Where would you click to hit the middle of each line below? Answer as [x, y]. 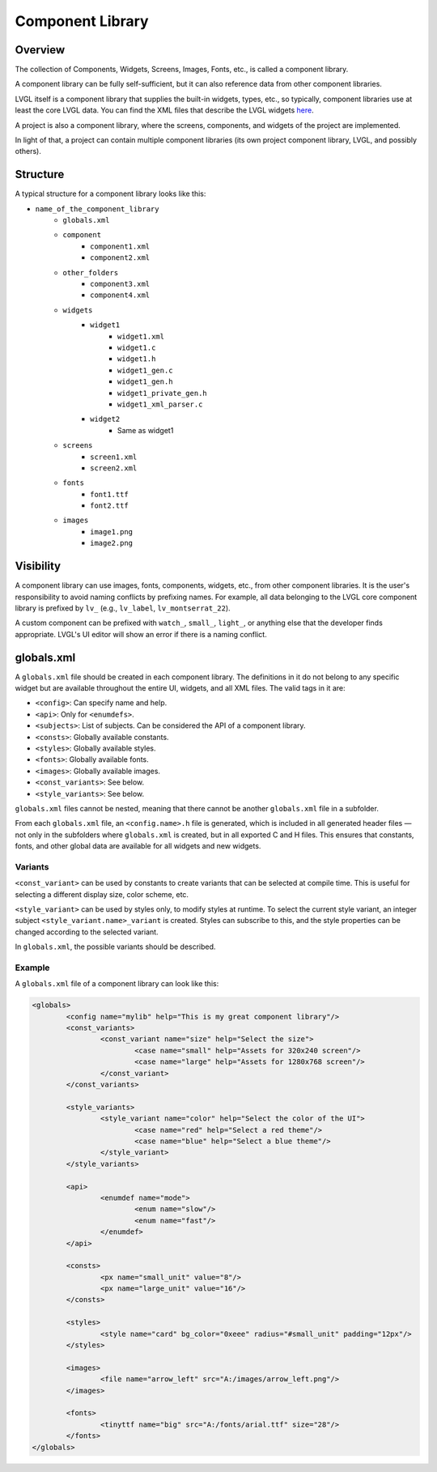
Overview [40, 50]
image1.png [112, 532]
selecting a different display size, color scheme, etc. [102, 894]
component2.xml [120, 258]
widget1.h [137, 359]
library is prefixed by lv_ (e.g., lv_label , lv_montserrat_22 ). [123, 608]
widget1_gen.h [145, 382]
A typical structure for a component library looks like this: [110, 194]
